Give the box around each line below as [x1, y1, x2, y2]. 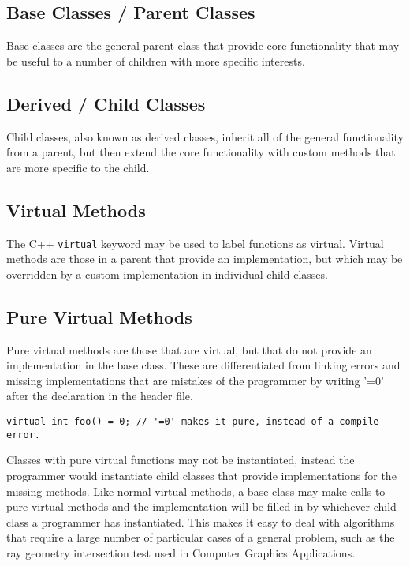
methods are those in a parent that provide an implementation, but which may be [6, 250, 403, 267]
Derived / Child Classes [6, 91, 206, 115]
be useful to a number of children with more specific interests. [6, 52, 305, 69]
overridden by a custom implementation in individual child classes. [6, 265, 328, 282]
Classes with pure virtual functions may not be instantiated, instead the [6, 452, 355, 468]
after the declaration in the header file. [6, 388, 193, 404]
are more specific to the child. [6, 159, 150, 175]
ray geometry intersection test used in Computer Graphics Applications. [6, 544, 356, 560]
